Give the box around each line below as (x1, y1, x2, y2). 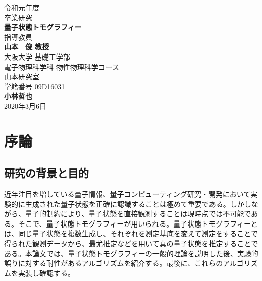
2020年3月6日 (4, 100, 46, 111)
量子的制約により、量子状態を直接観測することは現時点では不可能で (25, 208, 251, 219)
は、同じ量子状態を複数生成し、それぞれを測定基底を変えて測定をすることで (4, 228, 258, 239)
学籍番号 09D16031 (4, 81, 65, 91)
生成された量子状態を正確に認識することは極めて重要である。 (25, 198, 230, 209)
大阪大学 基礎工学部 (4, 51, 70, 62)
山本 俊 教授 (4, 41, 49, 52)
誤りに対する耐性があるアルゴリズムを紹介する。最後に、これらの (4, 258, 223, 268)
